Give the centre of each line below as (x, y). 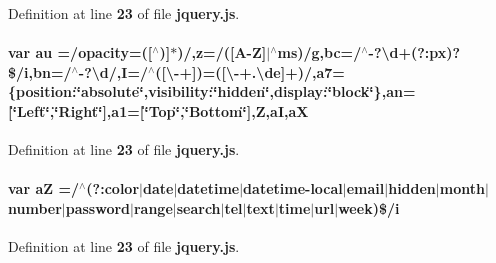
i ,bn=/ (48, 71)
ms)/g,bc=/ (319, 52)
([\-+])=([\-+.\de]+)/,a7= (250, 71)
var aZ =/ (44, 188)
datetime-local (293, 188)
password (98, 207)
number (35, 207)
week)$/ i (369, 207)
